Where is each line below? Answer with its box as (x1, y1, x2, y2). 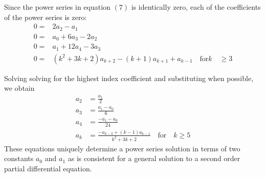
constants (4, 153, 34, 164)
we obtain (4, 83, 35, 93)
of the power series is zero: (4, 11, 87, 22)
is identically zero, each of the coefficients (131, 2, 261, 12)
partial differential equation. (4, 163, 92, 173)
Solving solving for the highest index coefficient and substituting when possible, (4, 72, 254, 83)
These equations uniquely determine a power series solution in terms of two (4, 143, 240, 153)
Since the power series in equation (4, 2, 111, 12)
